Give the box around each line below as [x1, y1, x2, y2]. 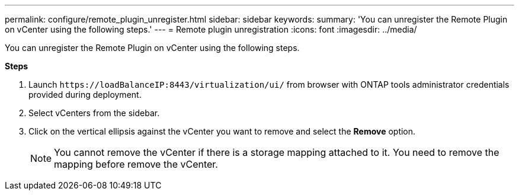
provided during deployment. [28, 89, 142, 100]
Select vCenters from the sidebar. [28, 108, 160, 118]
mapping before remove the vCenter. [54, 158, 218, 170]
